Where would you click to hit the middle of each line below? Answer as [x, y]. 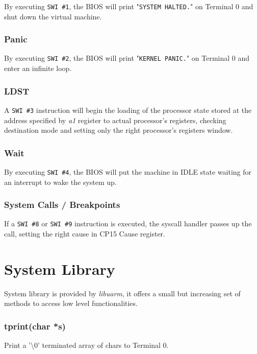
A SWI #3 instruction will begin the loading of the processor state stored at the [128, 110]
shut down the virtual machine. [53, 16]
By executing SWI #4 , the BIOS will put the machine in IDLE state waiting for [128, 172]
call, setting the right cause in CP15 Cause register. [85, 234]
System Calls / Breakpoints [62, 205]
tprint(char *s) [35, 326]
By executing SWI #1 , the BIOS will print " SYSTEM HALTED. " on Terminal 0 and [129, 6]
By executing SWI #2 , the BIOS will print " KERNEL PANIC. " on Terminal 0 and [127, 58]
